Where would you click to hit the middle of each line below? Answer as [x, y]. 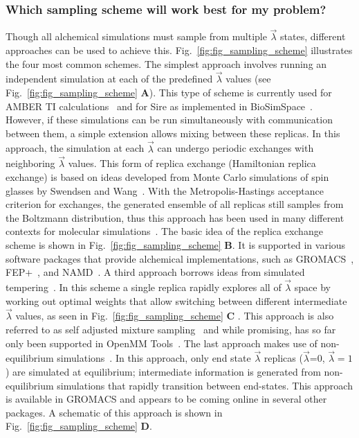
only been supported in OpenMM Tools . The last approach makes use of [162, 343]
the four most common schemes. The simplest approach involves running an [166, 63]
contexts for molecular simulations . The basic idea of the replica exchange [164, 231]
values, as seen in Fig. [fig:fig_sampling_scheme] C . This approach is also [175, 316]
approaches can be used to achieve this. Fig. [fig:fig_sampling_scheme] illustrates [179, 50]
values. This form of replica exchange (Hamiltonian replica [192, 163]
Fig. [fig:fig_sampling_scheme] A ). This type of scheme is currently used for [169, 93]
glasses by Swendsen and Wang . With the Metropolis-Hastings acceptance [165, 190]
